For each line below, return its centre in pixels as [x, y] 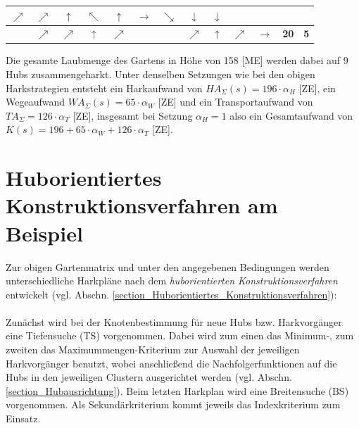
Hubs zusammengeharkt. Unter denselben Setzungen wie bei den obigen [160, 74]
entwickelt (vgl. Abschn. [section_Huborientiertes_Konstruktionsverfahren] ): [171, 294]
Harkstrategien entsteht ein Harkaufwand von [104, 88]
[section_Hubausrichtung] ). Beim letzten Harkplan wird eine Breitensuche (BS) [177, 390]
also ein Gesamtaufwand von [291, 115]
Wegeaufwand [36, 102]
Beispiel [44, 233]
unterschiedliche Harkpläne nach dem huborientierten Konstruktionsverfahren [172, 281]
